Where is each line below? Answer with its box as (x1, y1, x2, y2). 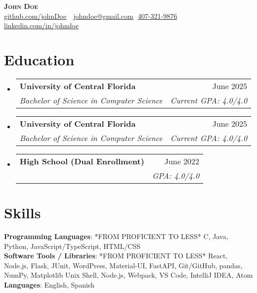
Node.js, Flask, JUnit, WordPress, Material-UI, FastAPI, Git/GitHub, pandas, (4, 260, 243, 270)
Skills (4, 202, 41, 223)
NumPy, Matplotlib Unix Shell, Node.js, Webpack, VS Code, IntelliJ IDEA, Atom (4, 270, 253, 280)
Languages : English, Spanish (4, 280, 95, 290)
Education (4, 49, 75, 69)
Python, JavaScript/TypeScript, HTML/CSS (4, 241, 141, 251)
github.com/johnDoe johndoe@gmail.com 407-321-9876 (4, 10, 177, 21)
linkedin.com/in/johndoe (4, 20, 79, 31)
